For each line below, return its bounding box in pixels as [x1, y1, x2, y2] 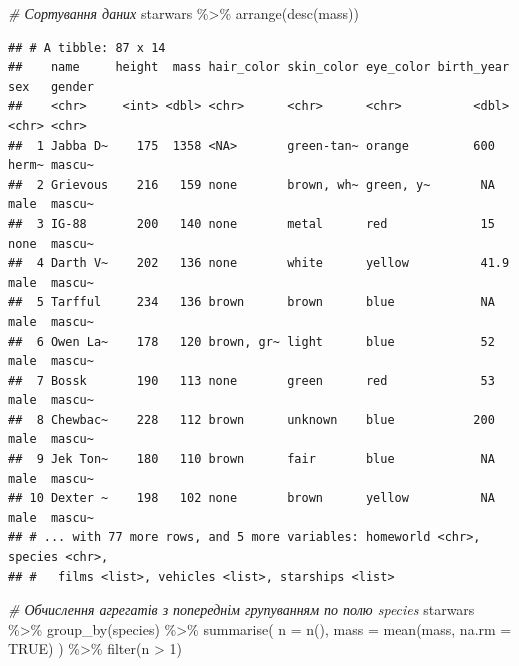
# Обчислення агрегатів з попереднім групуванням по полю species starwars [8, 599, 475, 620]
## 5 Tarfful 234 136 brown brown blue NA [8, 295, 495, 310]
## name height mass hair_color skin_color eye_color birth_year [8, 60, 510, 75]
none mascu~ [8, 236, 94, 251]
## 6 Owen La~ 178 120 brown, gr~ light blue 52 [8, 334, 495, 349]
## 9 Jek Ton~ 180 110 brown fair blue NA [8, 452, 495, 467]
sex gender [8, 79, 94, 94]
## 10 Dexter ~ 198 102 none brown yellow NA [8, 491, 495, 506]
